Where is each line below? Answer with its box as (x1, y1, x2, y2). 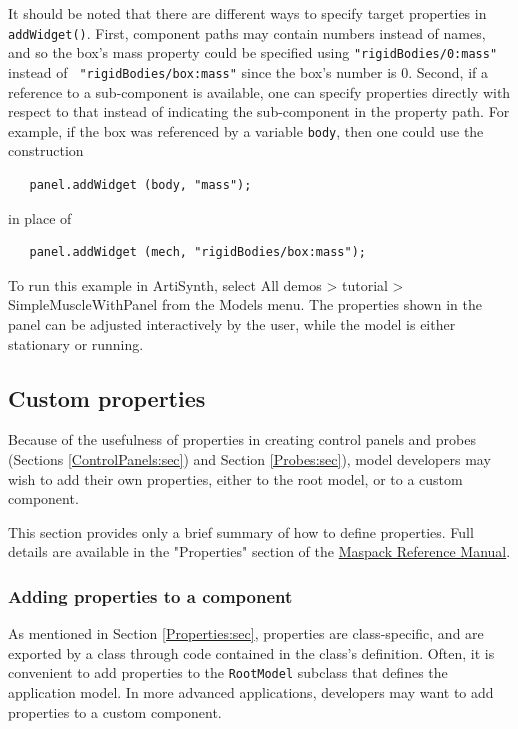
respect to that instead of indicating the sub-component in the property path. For (8, 101, 510, 122)
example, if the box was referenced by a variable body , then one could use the (8, 120, 484, 141)
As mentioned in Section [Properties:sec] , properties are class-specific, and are (8, 623, 484, 644)
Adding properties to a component (8, 583, 293, 608)
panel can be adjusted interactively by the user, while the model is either (8, 313, 456, 334)
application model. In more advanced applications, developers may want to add (8, 681, 494, 702)
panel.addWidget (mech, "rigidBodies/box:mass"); (29, 245, 366, 260)
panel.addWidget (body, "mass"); (29, 178, 252, 192)
